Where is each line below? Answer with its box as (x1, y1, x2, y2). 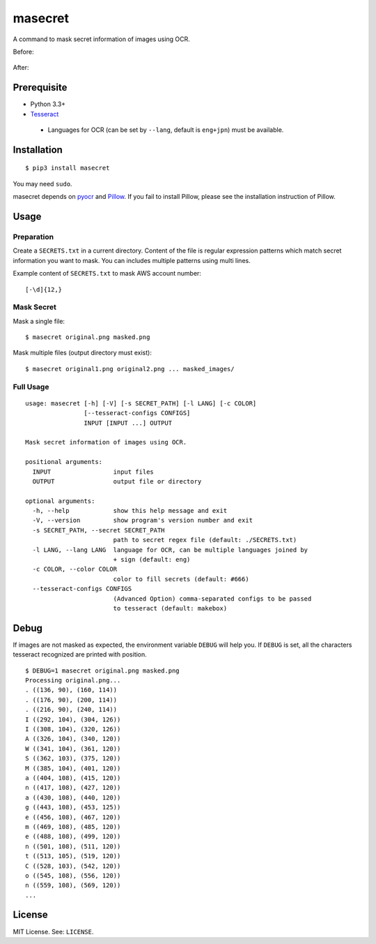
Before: (13, 47, 34, 56)
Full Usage (13, 382, 49, 391)
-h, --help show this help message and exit (32, 507, 228, 515)
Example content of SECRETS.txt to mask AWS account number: (13, 269, 202, 278)
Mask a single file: (13, 317, 65, 325)
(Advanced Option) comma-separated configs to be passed (113, 594, 312, 603)
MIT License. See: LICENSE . (13, 927, 94, 936)
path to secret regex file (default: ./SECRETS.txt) (113, 536, 297, 544)
